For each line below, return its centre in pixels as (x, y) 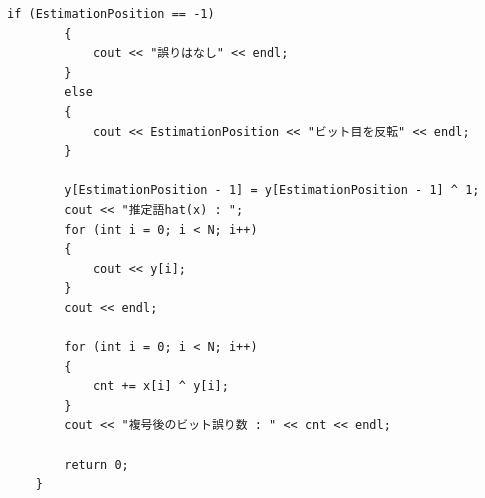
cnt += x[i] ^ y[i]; (160, 386)
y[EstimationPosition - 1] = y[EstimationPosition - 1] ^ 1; (272, 190)
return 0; (96, 464)
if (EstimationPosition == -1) (111, 14)
